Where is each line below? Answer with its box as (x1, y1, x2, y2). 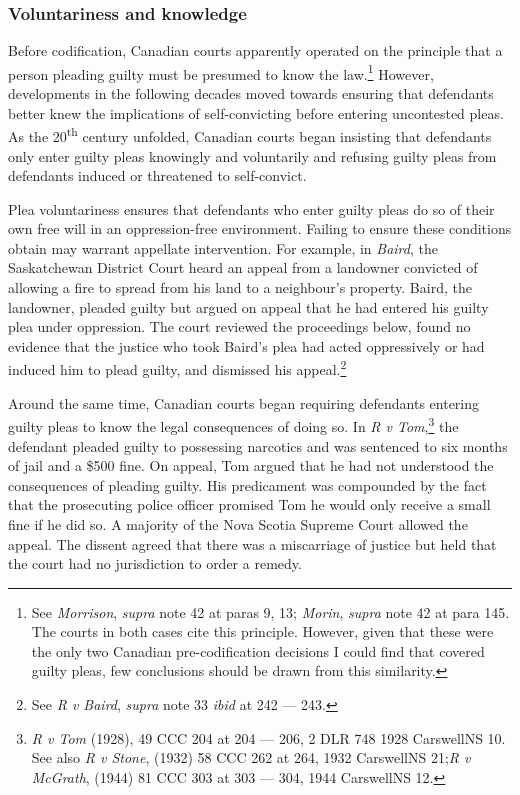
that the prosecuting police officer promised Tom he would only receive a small (8, 494, 491, 515)
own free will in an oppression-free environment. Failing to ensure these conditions (8, 218, 512, 239)
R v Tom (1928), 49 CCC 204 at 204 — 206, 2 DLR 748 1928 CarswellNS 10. (31, 727, 506, 748)
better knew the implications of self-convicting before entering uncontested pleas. (8, 102, 504, 123)
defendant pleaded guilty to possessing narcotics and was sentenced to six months (8, 435, 508, 456)
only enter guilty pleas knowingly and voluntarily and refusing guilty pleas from (8, 145, 497, 166)
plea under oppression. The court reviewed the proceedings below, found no (8, 316, 471, 337)
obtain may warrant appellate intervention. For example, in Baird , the (8, 237, 438, 258)
